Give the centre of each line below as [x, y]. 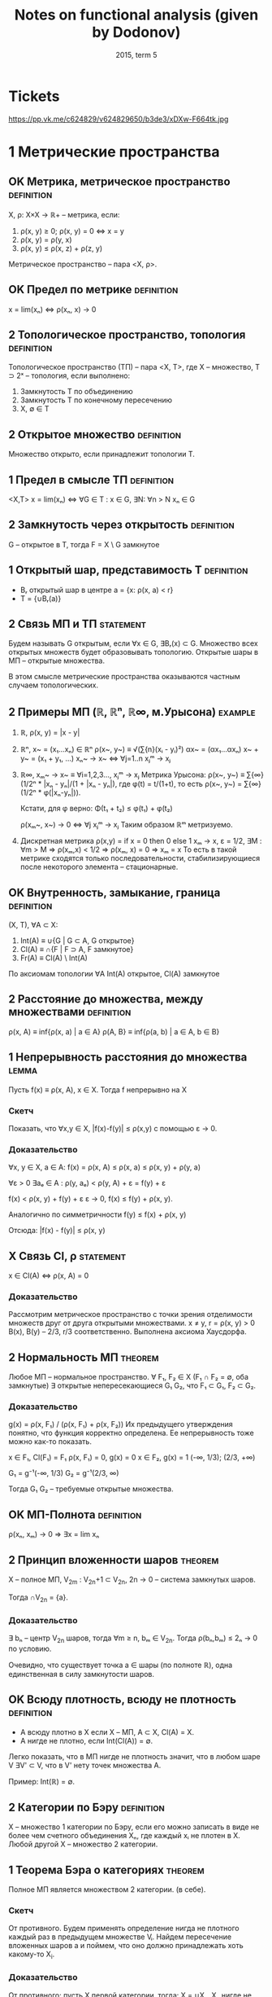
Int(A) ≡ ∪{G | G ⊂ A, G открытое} [77, 941]
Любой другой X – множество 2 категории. [83, 1844]
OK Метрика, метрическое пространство [119, 182]
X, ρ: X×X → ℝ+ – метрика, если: [64, 214]
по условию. [30, 1648]
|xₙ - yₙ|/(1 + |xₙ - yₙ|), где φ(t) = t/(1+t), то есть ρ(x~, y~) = [143, 784]
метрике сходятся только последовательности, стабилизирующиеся [140, 858]
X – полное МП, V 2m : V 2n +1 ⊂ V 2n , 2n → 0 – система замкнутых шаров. [132, 1580]
